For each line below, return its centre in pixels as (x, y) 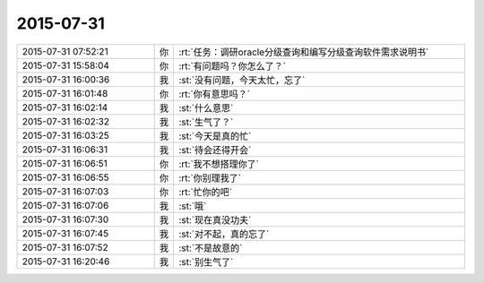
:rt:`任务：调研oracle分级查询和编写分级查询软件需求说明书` (304, 52)
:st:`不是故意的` (211, 248)
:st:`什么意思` (206, 107)
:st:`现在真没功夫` (215, 219)
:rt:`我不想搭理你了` (219, 164)
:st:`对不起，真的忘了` (224, 234)
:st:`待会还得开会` (215, 150)
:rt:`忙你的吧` (206, 192)
